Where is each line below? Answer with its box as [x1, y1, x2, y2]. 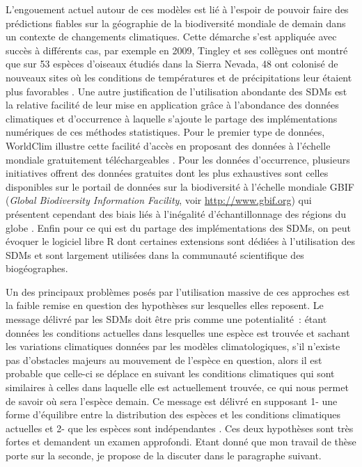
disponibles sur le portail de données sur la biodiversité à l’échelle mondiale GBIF [6, 179, 354, 193]
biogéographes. [6, 261, 68, 276]
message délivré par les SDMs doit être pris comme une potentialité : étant [6, 312, 327, 326]
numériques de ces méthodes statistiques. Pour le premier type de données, [6, 125, 325, 139]
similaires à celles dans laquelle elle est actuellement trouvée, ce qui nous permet [6, 380, 349, 395]
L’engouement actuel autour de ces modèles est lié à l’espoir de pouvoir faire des [6, 2, 349, 16]
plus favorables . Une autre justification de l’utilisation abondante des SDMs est [6, 84, 347, 98]
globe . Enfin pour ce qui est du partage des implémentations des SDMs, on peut [6, 220, 351, 235]
